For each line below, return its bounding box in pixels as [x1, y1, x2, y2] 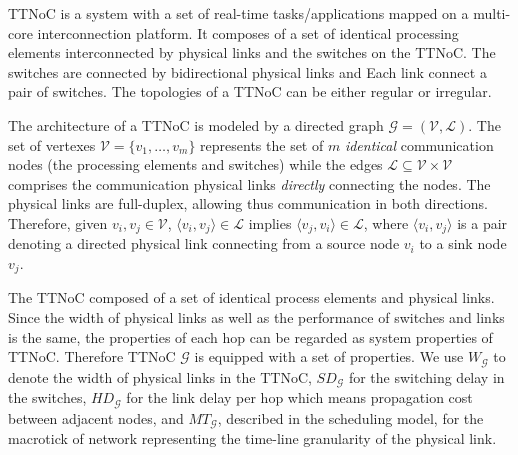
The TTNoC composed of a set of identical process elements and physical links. [8, 287, 495, 308]
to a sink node [419, 233, 507, 254]
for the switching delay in [348, 366, 505, 387]
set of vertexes [8, 134, 96, 155]
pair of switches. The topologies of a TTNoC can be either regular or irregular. [8, 81, 492, 102]
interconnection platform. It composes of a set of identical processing [37, 22, 459, 43]
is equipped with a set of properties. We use [194, 346, 464, 367]
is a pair [457, 212, 508, 233]
